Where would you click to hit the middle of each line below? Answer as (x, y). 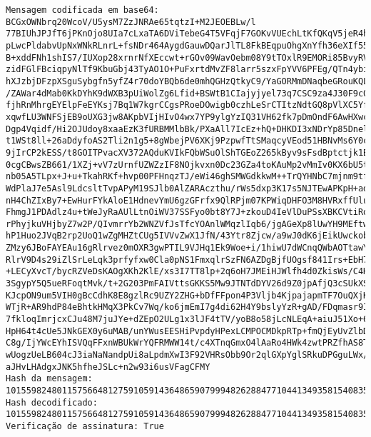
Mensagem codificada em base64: (82, 10)
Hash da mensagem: (49, 379)
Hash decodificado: (52, 402)
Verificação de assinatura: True (85, 426)
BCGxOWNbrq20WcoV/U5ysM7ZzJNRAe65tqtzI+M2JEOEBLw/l (131, 22)
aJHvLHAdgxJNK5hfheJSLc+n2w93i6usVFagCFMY (108, 367)
